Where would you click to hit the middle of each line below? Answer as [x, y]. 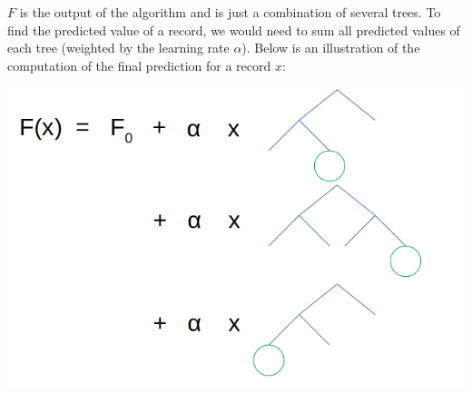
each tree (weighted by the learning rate [118, 48]
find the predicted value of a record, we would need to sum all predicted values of [234, 30]
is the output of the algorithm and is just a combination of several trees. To [230, 12]
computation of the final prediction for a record [139, 65]
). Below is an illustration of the [331, 48]
